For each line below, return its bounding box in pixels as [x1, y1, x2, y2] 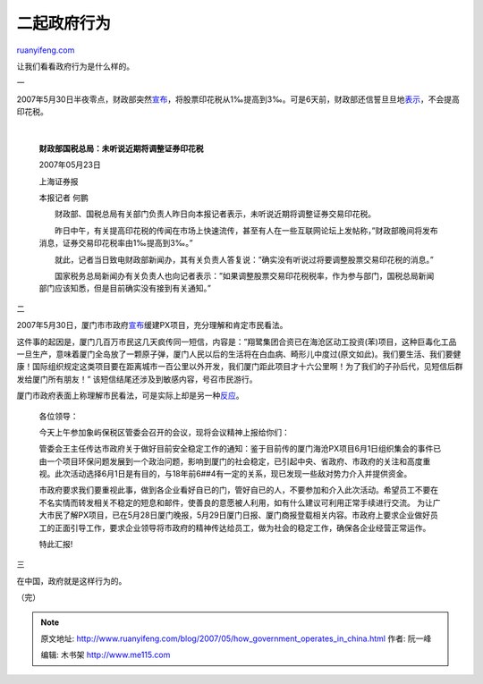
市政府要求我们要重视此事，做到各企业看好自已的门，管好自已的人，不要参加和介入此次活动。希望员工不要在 [38, 485, 438, 495]
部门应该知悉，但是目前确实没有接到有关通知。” [38, 283, 212, 294]
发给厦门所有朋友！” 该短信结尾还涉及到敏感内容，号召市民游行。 [16, 374, 258, 384]
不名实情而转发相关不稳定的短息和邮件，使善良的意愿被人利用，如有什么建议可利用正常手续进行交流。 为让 [38, 497, 433, 508]
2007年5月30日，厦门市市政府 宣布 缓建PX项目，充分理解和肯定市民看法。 [16, 320, 288, 331]
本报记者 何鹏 [38, 192, 89, 203]
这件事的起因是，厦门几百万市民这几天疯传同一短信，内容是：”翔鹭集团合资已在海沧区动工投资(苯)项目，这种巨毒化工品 [16, 336, 457, 347]
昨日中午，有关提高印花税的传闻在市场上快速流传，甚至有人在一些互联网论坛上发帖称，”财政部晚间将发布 [54, 224, 438, 236]
